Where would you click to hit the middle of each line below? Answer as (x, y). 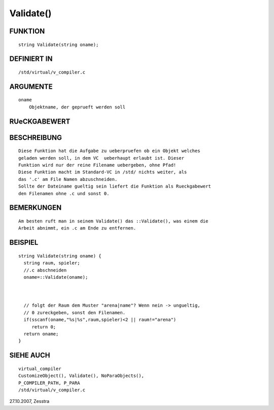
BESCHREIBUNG (36, 138)
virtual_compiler (40, 368)
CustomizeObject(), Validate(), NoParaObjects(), (81, 376)
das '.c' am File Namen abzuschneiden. (68, 179)
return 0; (44, 327)
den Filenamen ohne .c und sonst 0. (64, 193)
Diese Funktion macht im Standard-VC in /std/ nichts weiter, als (103, 172)
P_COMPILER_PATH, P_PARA (49, 383)
